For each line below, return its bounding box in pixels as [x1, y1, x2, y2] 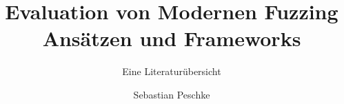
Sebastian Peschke [133, 87, 210, 101]
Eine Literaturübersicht [122, 64, 221, 79]
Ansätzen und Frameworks [42, 24, 301, 52]
